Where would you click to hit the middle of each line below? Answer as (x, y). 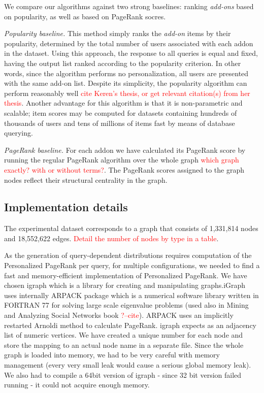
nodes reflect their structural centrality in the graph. (86, 179)
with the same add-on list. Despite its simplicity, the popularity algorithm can (126, 83)
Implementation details (66, 207)
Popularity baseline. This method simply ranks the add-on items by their (118, 33)
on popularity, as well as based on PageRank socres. (85, 16)
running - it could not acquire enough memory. (77, 385)
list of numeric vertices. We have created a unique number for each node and (124, 335)
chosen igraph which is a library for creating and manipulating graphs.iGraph (125, 285)
